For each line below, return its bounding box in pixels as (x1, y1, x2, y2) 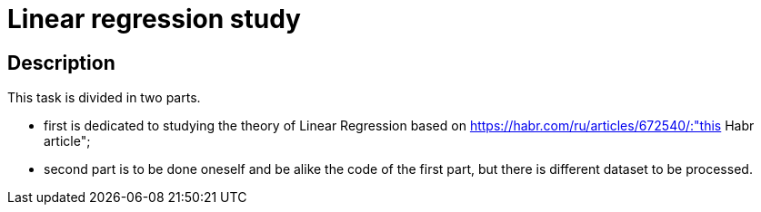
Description (7, 51, 115, 74)
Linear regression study (7, 4, 301, 34)
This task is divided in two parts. (7, 90, 201, 106)
